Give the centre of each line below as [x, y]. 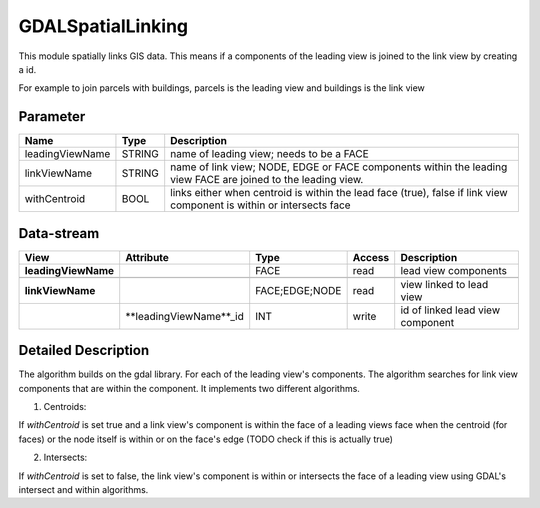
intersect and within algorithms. [83, 489]
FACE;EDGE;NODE [298, 290]
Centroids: [65, 407]
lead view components [453, 270]
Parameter [52, 116]
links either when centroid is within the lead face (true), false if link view [339, 193]
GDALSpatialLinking [103, 26]
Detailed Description [84, 350]
